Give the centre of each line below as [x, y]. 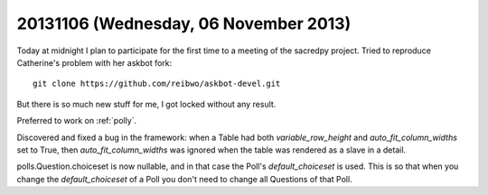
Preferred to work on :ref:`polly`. [77, 121]
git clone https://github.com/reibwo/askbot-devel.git [157, 84]
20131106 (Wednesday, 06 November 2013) [184, 23]
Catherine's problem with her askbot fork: [94, 62]
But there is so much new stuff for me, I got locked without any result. [146, 104]
